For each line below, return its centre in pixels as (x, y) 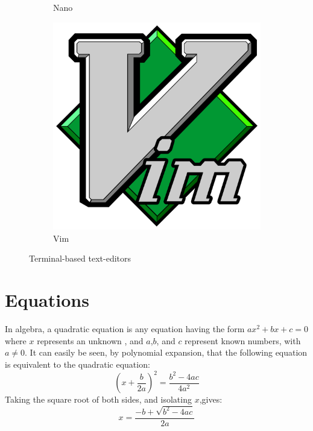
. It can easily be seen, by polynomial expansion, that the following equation (166, 352)
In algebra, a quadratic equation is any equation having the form (125, 329)
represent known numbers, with (243, 340)
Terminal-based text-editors (80, 258)
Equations (47, 300)
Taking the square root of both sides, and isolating (98, 399)
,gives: (211, 399)
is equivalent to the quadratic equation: (77, 364)
